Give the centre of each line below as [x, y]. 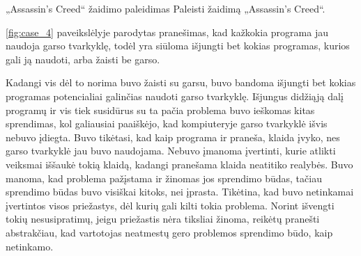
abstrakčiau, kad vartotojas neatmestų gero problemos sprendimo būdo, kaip [169, 232]
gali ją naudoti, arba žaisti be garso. [83, 59]
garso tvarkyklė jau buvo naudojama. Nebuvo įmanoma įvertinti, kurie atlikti [171, 151]
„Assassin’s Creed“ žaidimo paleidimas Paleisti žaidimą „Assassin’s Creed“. [166, 8]
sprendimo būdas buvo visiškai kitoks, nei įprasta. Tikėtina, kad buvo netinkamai [180, 192]
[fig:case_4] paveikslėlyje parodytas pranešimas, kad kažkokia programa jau [167, 32]
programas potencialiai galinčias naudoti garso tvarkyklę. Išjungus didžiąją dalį [175, 96]
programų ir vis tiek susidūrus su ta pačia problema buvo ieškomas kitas [160, 110]
